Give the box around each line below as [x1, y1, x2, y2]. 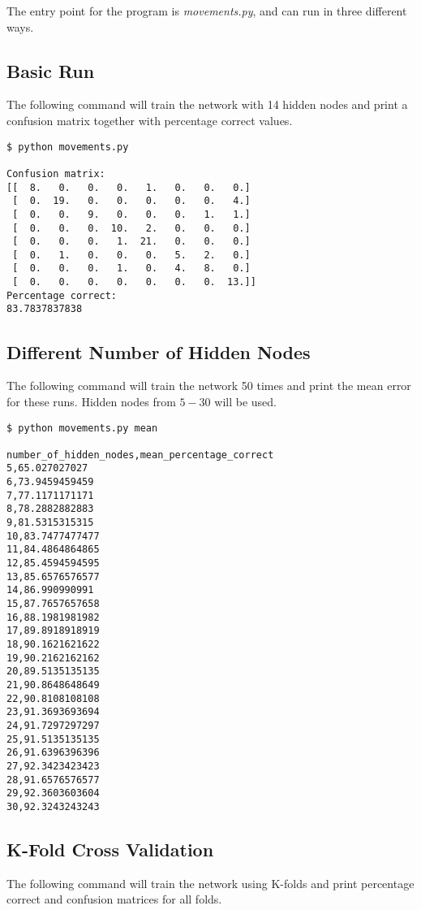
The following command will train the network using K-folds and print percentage [6, 874, 415, 891]
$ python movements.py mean [6, 422, 158, 434]
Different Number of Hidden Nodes [6, 339, 311, 364]
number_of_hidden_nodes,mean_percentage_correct [6, 448, 274, 461]
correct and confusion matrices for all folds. [6, 890, 222, 908]
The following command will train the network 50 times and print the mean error [6, 377, 411, 394]
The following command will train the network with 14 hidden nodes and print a [6, 96, 408, 113]
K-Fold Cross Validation [6, 836, 214, 861]
